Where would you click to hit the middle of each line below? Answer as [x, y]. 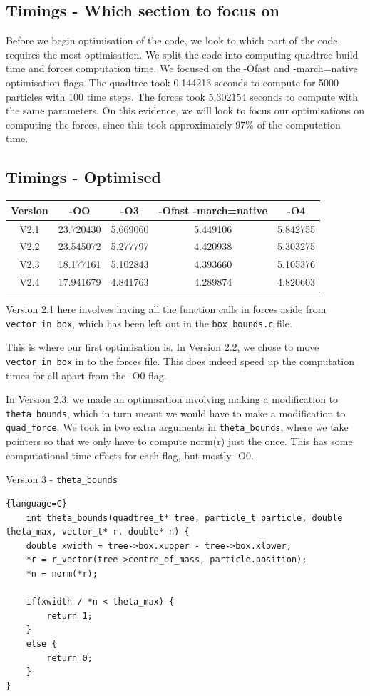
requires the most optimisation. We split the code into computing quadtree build [182, 54]
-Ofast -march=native [213, 210]
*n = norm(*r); [62, 573]
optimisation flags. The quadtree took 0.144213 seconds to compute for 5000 [173, 82]
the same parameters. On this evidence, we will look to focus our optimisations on [185, 110]
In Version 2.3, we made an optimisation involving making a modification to [172, 399]
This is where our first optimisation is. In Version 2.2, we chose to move [163, 347]
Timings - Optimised [83, 177]
